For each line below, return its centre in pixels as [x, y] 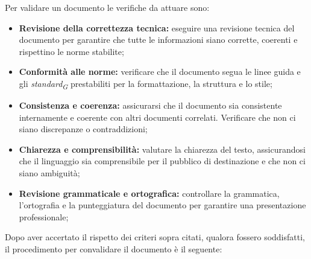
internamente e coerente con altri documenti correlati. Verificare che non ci [157, 117]
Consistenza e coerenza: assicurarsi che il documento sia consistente [150, 105]
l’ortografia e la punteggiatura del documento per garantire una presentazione [162, 205]
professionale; [44, 216]
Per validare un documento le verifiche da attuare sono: [107, 7]
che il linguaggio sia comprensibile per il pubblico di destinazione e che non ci [162, 161]
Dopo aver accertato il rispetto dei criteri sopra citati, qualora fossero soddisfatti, [155, 237]
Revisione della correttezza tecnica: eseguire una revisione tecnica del [157, 27]
